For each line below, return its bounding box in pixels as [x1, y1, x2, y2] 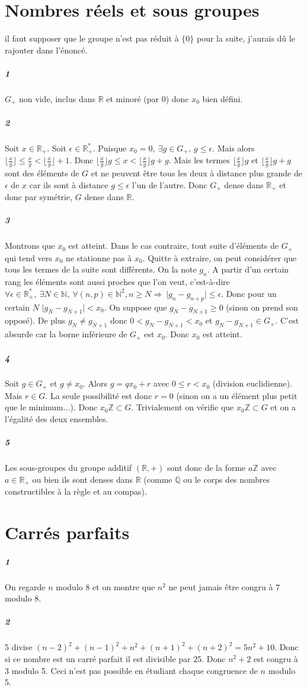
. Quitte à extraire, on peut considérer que [142, 251, 297, 264]
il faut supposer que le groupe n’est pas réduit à [5, 32, 179, 45]
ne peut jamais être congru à [168, 580, 273, 593]
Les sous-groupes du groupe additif [5, 461, 132, 474]
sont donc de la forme [167, 461, 246, 474]
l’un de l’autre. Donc [132, 178, 207, 191]
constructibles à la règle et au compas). [5, 485, 147, 498]
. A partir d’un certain [207, 263, 289, 276]
